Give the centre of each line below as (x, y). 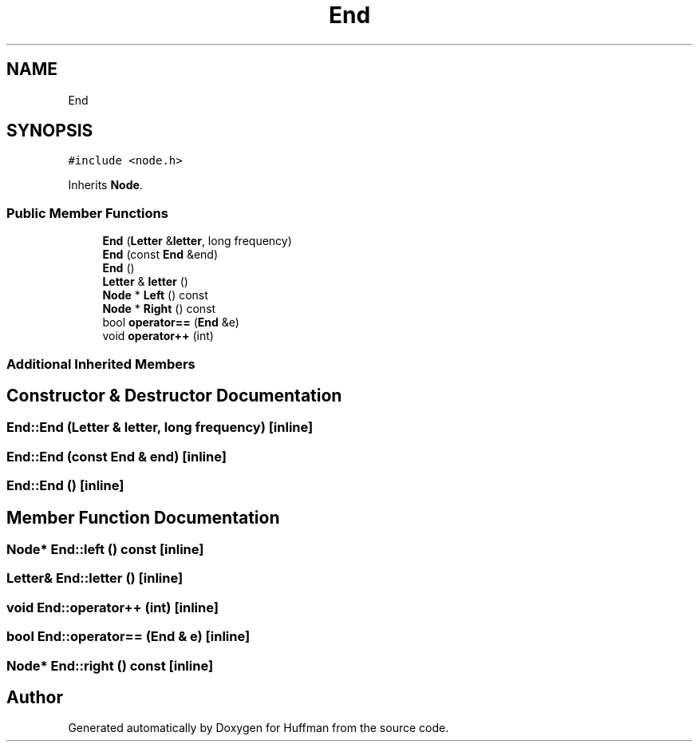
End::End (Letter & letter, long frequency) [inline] (160, 427)
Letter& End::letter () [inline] (95, 578)
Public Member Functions (87, 213)
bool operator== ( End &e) (171, 323)
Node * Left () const (155, 295)
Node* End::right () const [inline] (110, 665)
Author (35, 697)
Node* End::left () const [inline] (105, 549)
